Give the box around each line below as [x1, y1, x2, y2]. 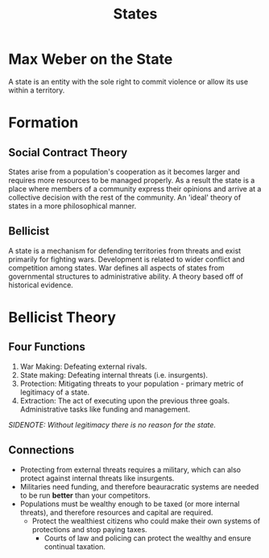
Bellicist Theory [8, 308, 117, 326]
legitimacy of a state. [19, 387, 90, 397]
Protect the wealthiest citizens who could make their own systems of [31, 516, 261, 526]
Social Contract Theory [8, 146, 128, 159]
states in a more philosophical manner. [8, 200, 137, 210]
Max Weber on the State [8, 50, 173, 68]
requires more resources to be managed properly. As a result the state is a [8, 175, 255, 185]
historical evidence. [8, 279, 74, 290]
